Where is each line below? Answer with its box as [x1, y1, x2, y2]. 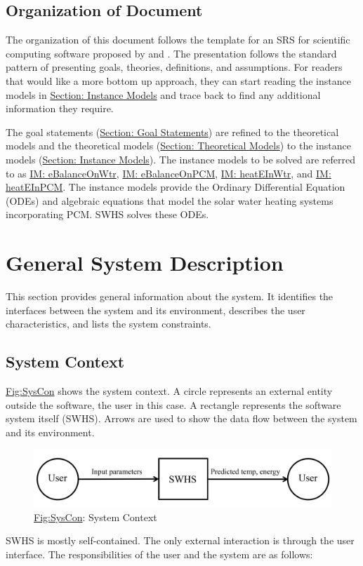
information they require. [6, 101, 114, 116]
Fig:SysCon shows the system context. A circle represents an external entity [6, 384, 333, 398]
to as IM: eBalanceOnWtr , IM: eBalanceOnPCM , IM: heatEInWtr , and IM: [6, 166, 331, 180]
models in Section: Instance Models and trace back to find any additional [6, 87, 321, 102]
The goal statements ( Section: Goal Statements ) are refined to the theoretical [6, 124, 339, 139]
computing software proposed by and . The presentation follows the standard [6, 46, 337, 60]
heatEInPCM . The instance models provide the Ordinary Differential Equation [6, 180, 345, 194]
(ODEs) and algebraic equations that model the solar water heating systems [6, 193, 334, 208]
